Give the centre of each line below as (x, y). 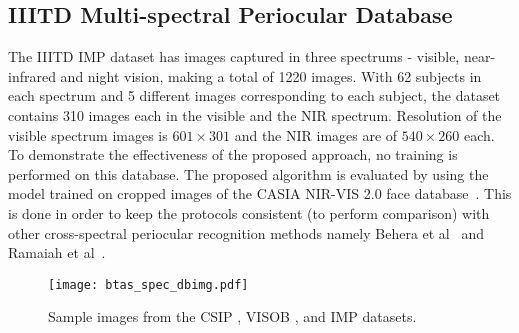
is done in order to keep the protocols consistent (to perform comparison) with (249, 212)
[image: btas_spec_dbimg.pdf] (148, 284)
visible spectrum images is (88, 134)
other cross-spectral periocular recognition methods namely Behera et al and (246, 232)
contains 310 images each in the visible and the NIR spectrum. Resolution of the (255, 114)
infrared (32, 75)
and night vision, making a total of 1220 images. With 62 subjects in (271, 75)
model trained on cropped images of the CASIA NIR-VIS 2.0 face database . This (260, 193)
